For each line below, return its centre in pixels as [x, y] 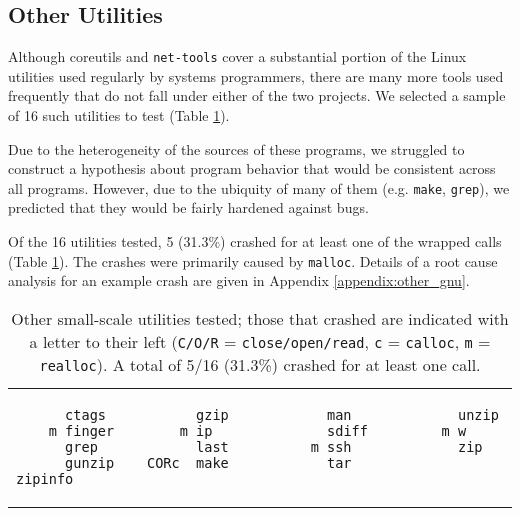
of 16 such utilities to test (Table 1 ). [119, 115]
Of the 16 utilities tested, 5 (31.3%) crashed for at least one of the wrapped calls [255, 241]
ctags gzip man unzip [282, 414]
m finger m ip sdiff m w [257, 430]
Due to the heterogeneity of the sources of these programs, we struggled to [236, 148]
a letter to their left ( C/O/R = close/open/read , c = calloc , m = [260, 341]
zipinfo [45, 478]
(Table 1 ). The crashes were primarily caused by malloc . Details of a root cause [253, 260]
